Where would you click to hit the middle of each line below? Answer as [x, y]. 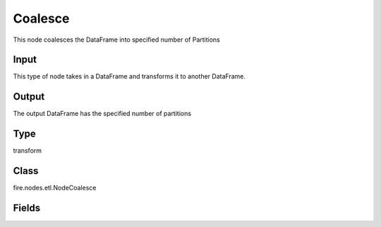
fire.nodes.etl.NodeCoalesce [55, 188]
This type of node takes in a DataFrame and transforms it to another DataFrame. [129, 76]
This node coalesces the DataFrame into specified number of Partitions [116, 40]
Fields [27, 208]
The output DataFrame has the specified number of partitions [102, 114]
